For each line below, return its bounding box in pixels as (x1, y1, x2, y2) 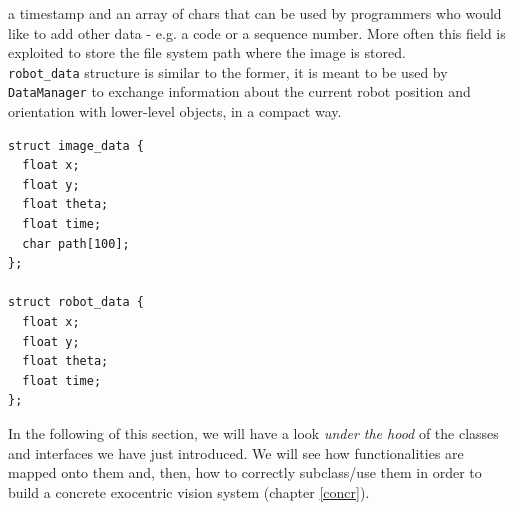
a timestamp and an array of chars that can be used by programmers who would (8, 3, 502, 23)
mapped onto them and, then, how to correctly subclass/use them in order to (8, 462, 482, 483)
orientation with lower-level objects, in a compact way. (8, 101, 342, 122)
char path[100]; (22, 236, 130, 251)
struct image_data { (8, 138, 145, 153)
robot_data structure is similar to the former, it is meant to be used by (8, 61, 448, 82)
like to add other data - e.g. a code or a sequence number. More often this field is (8, 22, 506, 43)
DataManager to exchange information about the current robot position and (8, 81, 471, 102)
